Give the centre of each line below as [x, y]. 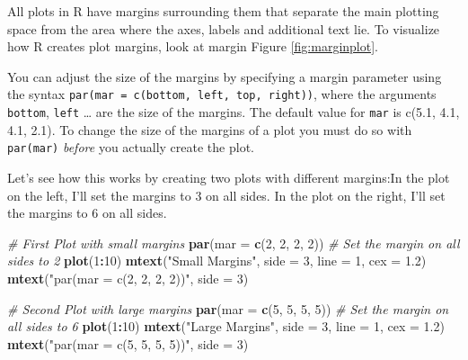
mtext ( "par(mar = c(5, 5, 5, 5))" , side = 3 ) [128, 343]
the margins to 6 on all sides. [87, 213]
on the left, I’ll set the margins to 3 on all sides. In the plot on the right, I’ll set [226, 195]
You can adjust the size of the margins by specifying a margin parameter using [225, 76]
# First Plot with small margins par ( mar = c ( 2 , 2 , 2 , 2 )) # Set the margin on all [234, 243]
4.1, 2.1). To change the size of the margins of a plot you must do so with [210, 129]
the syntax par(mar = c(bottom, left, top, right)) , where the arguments [222, 94]
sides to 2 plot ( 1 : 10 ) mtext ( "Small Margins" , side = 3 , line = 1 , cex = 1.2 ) [217, 261]
